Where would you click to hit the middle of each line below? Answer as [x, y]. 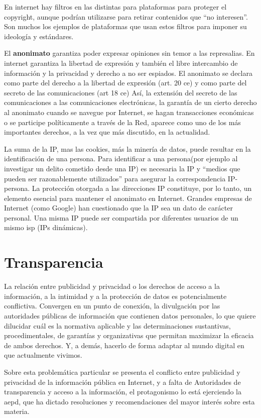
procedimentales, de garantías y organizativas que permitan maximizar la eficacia [129, 335]
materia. [17, 411]
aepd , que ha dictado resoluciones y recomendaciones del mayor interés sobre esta [129, 401]
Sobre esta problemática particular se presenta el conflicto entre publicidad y [122, 372]
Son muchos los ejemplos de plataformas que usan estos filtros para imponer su [125, 26]
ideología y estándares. [39, 36]
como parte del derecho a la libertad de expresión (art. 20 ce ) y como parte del [125, 83]
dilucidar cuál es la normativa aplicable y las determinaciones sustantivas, [117, 325]
